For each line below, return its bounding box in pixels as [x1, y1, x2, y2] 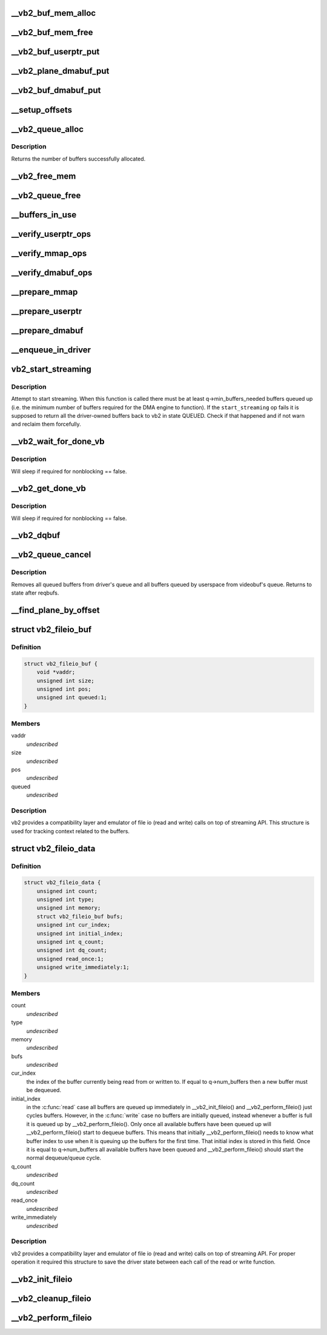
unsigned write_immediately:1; [36, 964, 130, 971]
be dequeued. [26, 1087, 62, 1094]
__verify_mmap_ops [11, 248, 87, 259]
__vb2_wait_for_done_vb [11, 437, 105, 447]
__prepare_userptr [11, 306, 82, 316]
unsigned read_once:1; [36, 955, 104, 962]
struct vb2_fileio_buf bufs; [36, 913, 124, 920]
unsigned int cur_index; [36, 921, 111, 929]
